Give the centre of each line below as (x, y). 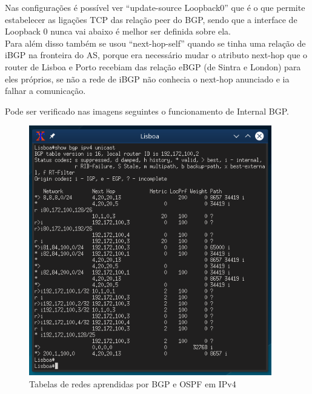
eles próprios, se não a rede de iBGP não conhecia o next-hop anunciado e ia (147, 78)
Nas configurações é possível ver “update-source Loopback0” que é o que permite (155, 7)
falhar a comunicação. (45, 91)
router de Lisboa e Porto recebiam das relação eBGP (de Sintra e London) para (153, 66)
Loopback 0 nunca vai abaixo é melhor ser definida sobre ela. (118, 31)
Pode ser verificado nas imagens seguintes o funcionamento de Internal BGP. (147, 111)
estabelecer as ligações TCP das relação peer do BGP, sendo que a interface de (151, 19)
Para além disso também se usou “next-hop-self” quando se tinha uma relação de (155, 43)
